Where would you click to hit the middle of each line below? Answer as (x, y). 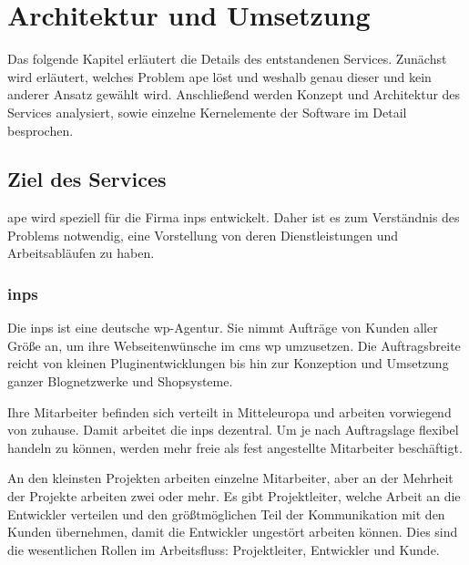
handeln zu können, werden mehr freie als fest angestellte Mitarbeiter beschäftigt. (235, 447)
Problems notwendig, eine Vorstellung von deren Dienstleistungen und (203, 235)
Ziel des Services (87, 179)
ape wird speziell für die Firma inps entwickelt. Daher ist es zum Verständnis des (234, 217)
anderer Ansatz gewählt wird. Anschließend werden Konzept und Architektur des (234, 94)
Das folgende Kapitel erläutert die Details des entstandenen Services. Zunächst (227, 59)
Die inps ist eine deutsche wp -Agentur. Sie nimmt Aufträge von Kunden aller (223, 328)
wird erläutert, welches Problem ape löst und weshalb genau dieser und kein (219, 76)
